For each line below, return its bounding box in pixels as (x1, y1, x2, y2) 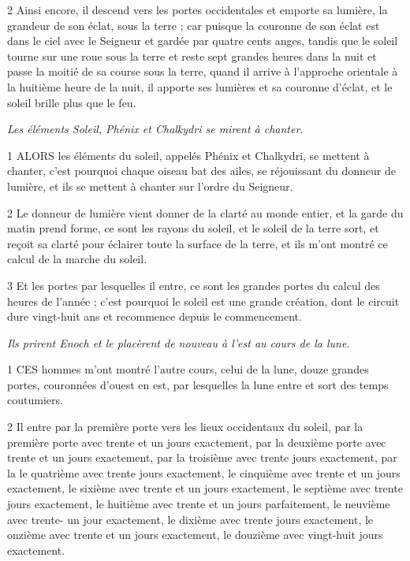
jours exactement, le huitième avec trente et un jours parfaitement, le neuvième (7, 496, 390, 512)
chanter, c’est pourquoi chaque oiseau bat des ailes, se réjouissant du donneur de (7, 162, 397, 179)
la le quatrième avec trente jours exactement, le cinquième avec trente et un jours (7, 464, 401, 481)
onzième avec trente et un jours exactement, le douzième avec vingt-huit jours (7, 526, 383, 543)
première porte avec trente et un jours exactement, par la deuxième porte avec (7, 433, 386, 450)
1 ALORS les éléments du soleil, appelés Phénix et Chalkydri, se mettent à (7, 147, 370, 163)
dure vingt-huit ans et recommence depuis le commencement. (7, 308, 302, 325)
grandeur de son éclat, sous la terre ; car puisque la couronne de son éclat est (7, 17, 380, 33)
